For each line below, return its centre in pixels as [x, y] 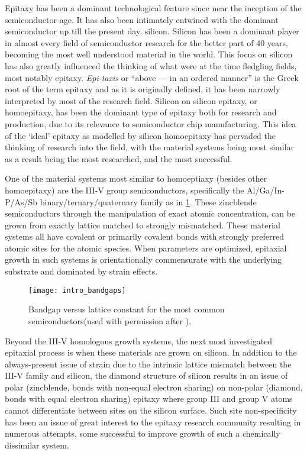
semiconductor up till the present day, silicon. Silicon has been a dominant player [152, 31]
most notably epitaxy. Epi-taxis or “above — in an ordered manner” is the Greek [152, 77]
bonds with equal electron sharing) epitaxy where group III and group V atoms [149, 398]
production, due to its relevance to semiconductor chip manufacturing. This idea [151, 123]
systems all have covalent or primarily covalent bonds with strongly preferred [144, 236]
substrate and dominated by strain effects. [81, 271]
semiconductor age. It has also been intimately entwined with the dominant [142, 19]
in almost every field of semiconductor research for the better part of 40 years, [146, 42]
